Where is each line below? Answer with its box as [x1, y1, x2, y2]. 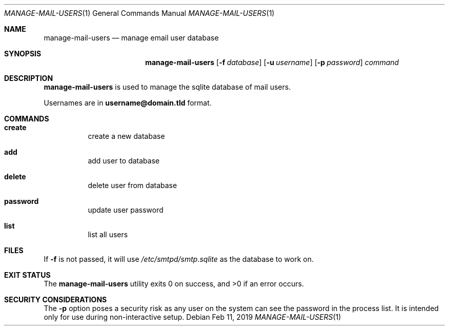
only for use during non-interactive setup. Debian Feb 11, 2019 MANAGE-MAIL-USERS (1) [44, 313, 341, 321]
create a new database [88, 132, 165, 140]
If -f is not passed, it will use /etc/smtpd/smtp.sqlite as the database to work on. [44, 255, 314, 263]
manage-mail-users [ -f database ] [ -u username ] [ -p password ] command [145, 58, 399, 67]
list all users [88, 230, 128, 239]
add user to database [88, 156, 160, 165]
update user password [88, 205, 164, 214]
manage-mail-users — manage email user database [44, 33, 219, 42]
